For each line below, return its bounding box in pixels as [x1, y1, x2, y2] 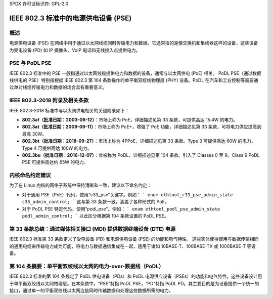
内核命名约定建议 [9, 172, 51, 179]
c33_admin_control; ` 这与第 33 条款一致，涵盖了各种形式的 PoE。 [22, 199, 169, 205]
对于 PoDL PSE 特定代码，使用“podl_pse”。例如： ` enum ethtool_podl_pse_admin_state [22, 205, 220, 212]
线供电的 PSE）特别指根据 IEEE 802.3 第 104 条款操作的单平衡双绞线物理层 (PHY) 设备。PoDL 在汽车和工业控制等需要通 [9, 77, 259, 83]
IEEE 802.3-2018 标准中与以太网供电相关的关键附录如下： [9, 107, 129, 113]
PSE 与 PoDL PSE [9, 60, 52, 67]
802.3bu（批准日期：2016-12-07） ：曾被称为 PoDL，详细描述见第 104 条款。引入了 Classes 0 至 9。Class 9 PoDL [22, 152, 260, 158]
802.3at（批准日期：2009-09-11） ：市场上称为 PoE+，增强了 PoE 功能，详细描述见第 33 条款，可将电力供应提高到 [22, 124, 262, 130]
